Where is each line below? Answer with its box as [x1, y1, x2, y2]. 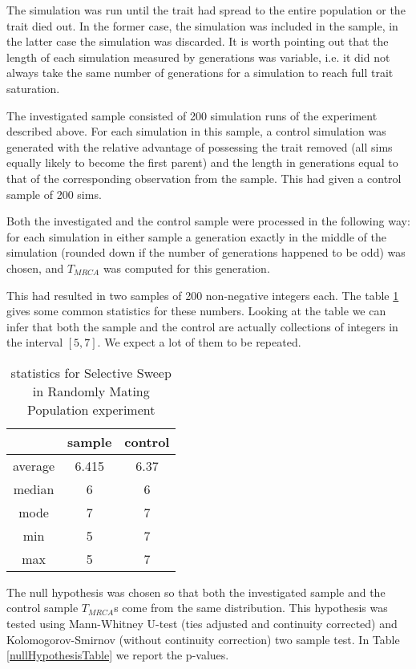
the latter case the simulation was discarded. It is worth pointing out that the [6, 33, 389, 50]
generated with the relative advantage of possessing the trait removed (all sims [6, 138, 393, 155]
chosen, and [6, 259, 64, 276]
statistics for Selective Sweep [10, 363, 172, 382]
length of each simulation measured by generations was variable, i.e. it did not [6, 48, 390, 65]
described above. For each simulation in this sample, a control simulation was [6, 123, 386, 140]
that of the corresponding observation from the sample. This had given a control [6, 169, 402, 186]
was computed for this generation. [103, 259, 270, 276]
